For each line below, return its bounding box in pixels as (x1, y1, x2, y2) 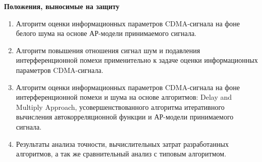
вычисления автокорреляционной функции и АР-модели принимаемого (16, 111, 234, 122)
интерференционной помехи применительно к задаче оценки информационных (16, 55, 258, 65)
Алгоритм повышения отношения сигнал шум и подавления (16, 45, 200, 55)
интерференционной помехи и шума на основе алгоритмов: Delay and (16, 92, 232, 102)
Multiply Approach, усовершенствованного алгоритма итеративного (16, 101, 225, 112)
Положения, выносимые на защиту (4, 1, 120, 11)
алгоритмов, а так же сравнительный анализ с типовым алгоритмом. (16, 148, 227, 159)
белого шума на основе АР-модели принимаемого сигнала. (16, 28, 196, 38)
